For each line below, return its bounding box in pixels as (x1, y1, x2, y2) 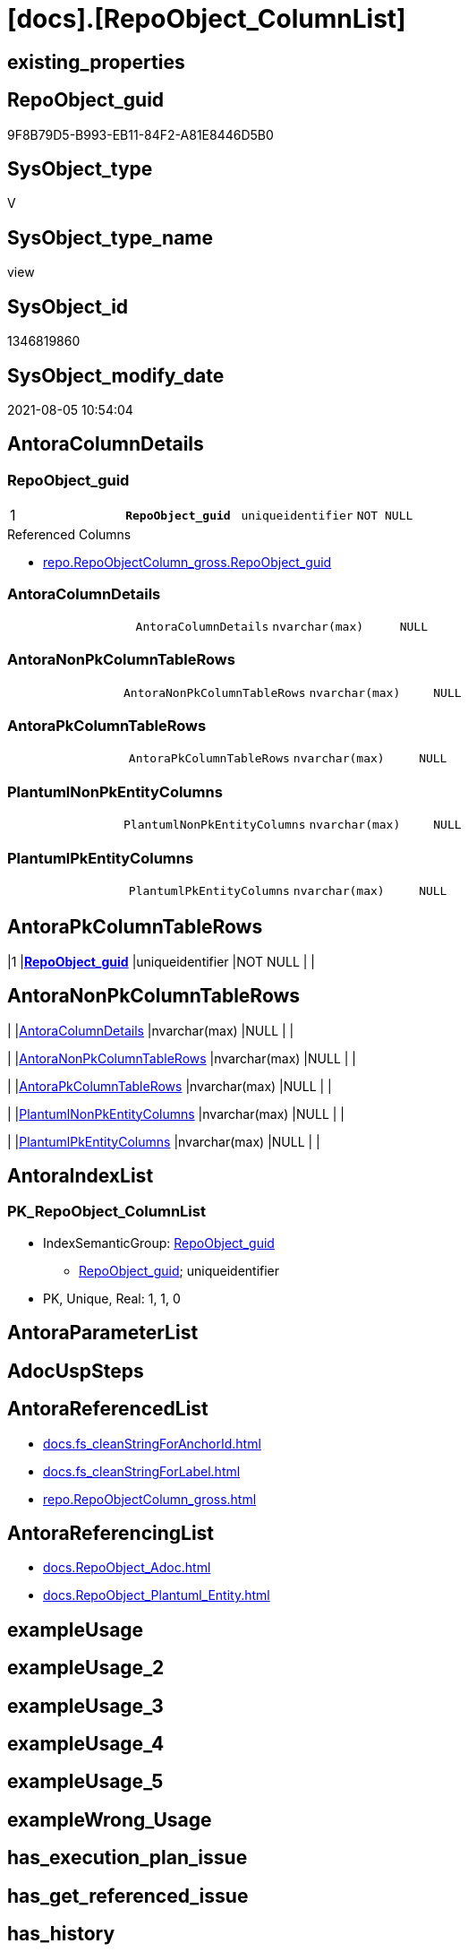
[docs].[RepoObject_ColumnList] (7, 4, 406, 34)
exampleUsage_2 (7, 1656, 165, 1680)
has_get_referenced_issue (7, 1884, 249, 1907)
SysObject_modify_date (7, 364, 225, 387)
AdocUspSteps (7, 1359, 144, 1382)
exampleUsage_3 (7, 1694, 164, 1717)
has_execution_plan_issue (7, 1846, 248, 1870)
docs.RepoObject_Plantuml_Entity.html (43, 1587, 270, 1604)
